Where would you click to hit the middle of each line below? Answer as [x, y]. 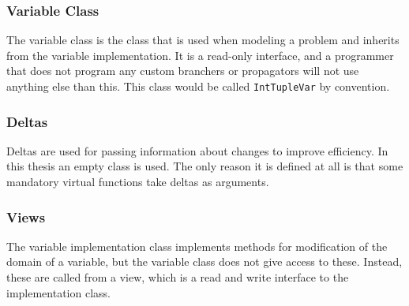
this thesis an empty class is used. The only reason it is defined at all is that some [205, 166]
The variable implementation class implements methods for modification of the [197, 246]
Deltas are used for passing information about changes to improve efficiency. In [197, 150]
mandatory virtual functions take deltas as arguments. [138, 182]
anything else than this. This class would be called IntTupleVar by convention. [198, 86]
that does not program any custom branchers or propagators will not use [183, 71]
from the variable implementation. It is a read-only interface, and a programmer [200, 55]
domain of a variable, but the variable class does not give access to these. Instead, [204, 261]
